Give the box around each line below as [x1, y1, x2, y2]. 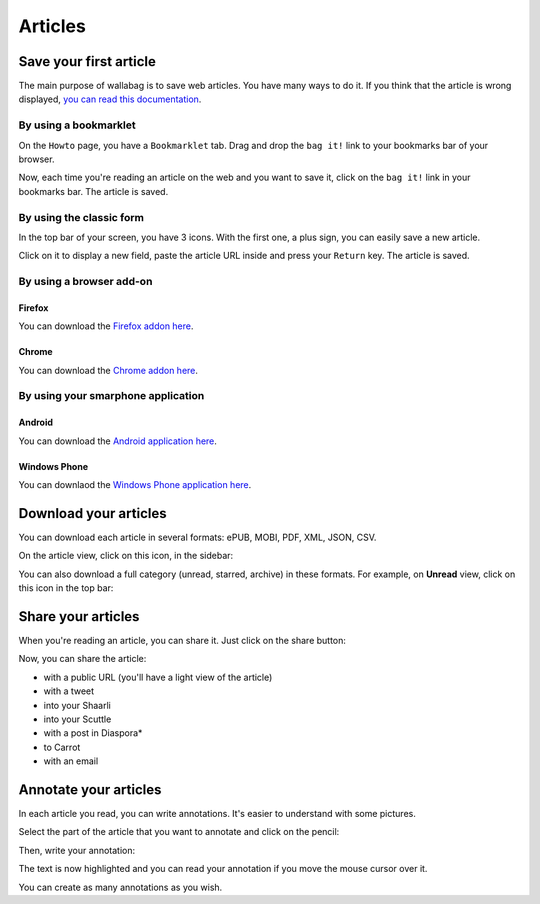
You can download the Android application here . [18, 435, 217, 447]
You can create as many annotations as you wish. [18, 881, 223, 893]
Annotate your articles [18, 781, 162, 798]
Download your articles [18, 505, 167, 522]
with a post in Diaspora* [43, 727, 143, 739]
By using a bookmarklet [18, 118, 136, 132]
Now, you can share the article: [18, 653, 147, 665]
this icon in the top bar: [18, 582, 114, 594]
